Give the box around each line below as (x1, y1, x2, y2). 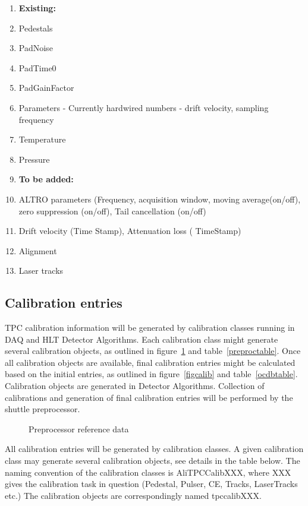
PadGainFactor (18, 81, 74, 94)
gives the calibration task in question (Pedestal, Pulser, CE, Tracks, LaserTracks (5, 477, 298, 490)
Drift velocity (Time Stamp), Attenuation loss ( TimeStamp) (18, 224, 241, 237)
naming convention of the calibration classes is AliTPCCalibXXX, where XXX (5, 466, 291, 478)
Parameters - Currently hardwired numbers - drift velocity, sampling (18, 101, 269, 113)
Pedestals (18, 21, 53, 34)
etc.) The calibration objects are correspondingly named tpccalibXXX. (5, 489, 262, 501)
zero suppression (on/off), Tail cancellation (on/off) (18, 204, 206, 217)
